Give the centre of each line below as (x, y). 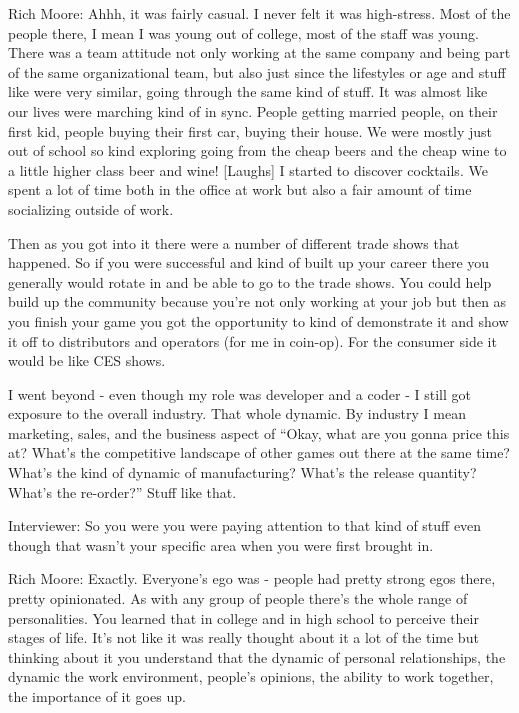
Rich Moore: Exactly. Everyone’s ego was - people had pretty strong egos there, (252, 578)
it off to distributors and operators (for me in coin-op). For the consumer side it (252, 340)
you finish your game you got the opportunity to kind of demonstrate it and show (258, 320)
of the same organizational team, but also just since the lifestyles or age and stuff (257, 71)
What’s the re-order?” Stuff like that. (122, 491)
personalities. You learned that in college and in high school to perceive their (243, 617)
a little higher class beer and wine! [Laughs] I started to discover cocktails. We (248, 169)
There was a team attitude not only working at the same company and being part (259, 52)
